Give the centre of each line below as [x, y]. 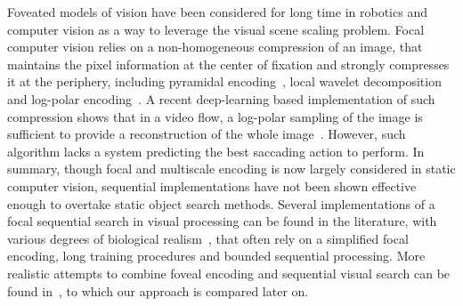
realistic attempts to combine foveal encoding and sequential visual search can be [229, 273]
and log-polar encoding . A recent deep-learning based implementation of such [221, 98]
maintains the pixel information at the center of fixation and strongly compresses [228, 64]
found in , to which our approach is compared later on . [158, 290]
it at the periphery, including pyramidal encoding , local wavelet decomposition [224, 81]
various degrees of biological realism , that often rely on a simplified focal [208, 238]
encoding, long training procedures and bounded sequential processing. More [216, 256]
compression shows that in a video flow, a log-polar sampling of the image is [215, 116]
